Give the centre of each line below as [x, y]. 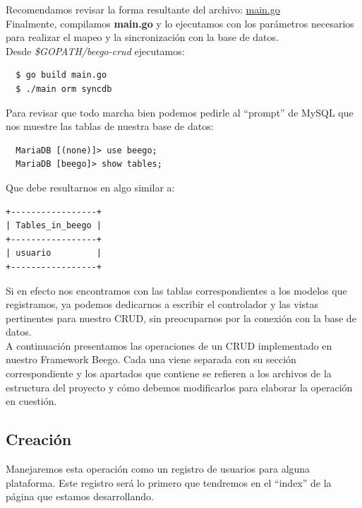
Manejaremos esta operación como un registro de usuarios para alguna [158, 469]
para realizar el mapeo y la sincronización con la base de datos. [142, 37]
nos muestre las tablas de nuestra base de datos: [110, 126]
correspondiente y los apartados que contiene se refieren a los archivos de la [169, 373]
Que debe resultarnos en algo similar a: [90, 187]
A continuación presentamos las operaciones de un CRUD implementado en [169, 345]
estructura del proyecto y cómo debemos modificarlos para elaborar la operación [179, 387]
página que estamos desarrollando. [80, 496]
